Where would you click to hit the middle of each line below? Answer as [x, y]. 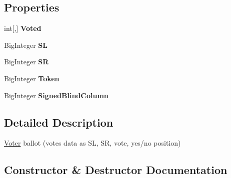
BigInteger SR [26, 62]
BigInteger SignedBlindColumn [56, 95]
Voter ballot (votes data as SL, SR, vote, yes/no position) [92, 143]
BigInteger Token [32, 78]
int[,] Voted [23, 28]
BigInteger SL [26, 45]
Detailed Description [59, 122]
